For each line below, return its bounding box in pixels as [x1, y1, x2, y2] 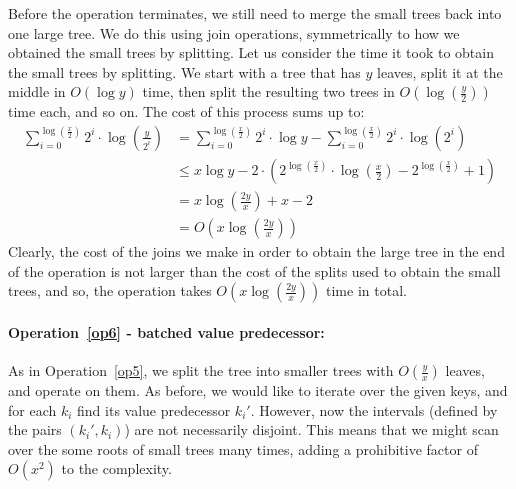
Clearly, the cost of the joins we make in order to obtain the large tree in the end [8, 241, 505, 262]
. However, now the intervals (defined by [250, 399, 498, 420]
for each [8, 399, 57, 420]
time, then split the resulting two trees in [142, 81, 395, 102]
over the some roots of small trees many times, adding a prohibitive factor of [8, 438, 478, 459]
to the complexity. [61, 458, 172, 479]
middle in [8, 81, 66, 102]
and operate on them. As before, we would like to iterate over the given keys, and [8, 380, 508, 401]
